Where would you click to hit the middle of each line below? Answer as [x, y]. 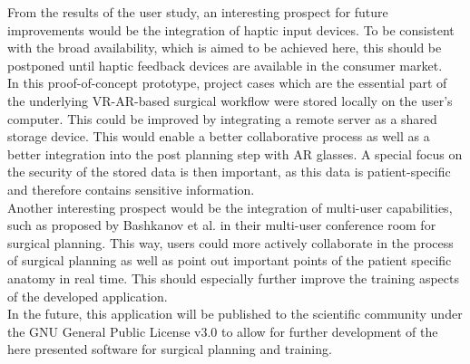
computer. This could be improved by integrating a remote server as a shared [222, 118]
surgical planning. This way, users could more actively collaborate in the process [230, 242]
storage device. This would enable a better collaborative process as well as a [219, 136]
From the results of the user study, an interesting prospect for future [198, 12]
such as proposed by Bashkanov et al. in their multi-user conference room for [222, 225]
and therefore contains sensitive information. [131, 189]
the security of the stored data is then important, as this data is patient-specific [229, 172]
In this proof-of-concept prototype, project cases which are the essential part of [227, 83]
